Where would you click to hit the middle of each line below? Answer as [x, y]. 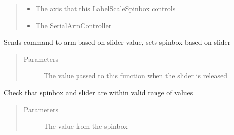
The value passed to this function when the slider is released [135, 75]
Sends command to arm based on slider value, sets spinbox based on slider [117, 42]
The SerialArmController [74, 25]
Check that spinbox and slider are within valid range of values [99, 92]
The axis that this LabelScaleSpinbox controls [106, 8]
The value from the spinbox [85, 126]
